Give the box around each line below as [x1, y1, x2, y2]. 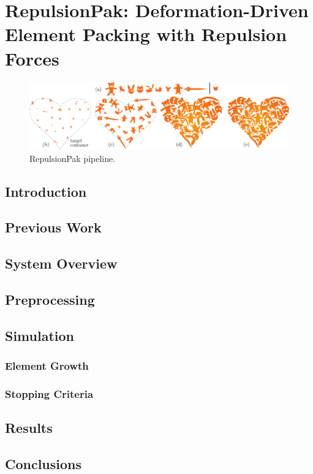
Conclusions [5, 454, 82, 473]
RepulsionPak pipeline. [29, 151, 116, 164]
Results [5, 418, 53, 437]
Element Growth [5, 358, 89, 373]
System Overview [5, 254, 118, 273]
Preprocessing [5, 289, 95, 308]
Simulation [5, 326, 75, 345]
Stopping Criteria [5, 386, 94, 401]
